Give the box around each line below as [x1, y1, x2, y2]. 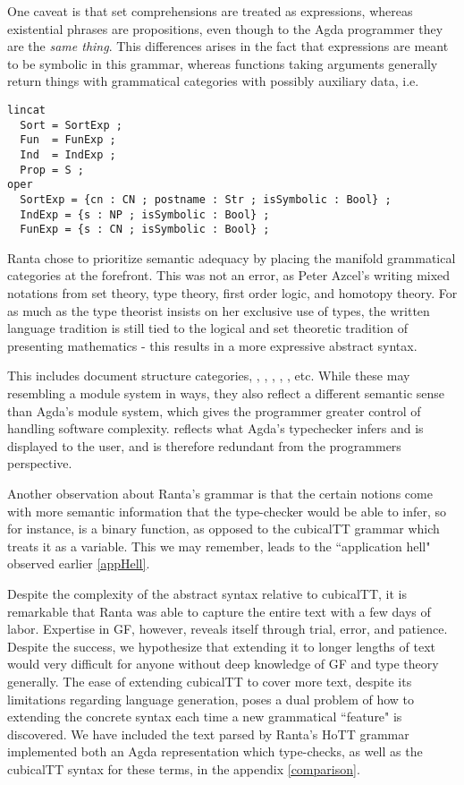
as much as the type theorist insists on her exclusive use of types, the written [7, 301, 430, 320]
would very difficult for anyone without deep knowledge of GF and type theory [7, 654, 439, 673]
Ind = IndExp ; [20, 148, 116, 161]
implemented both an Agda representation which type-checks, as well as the [7, 742, 423, 761]
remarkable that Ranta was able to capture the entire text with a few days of [7, 602, 431, 620]
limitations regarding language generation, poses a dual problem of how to [7, 689, 415, 708]
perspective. [7, 454, 72, 473]
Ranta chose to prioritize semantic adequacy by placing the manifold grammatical [7, 248, 456, 267]
